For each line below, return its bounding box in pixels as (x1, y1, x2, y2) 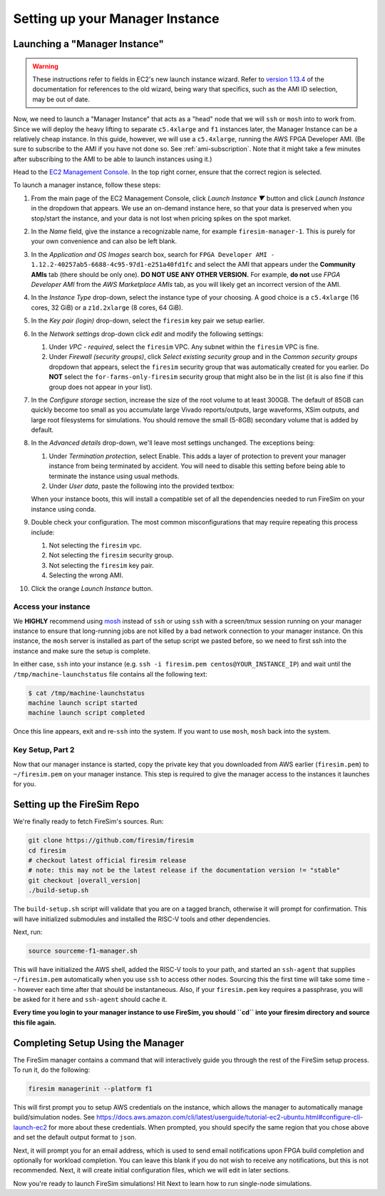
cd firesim (28, 846, 66, 854)
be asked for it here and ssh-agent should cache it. (13, 995, 168, 1004)
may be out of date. (32, 95, 91, 103)
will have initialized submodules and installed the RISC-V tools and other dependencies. (13, 914, 271, 923)
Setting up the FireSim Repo (13, 799, 140, 811)
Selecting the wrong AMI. (48, 571, 124, 579)
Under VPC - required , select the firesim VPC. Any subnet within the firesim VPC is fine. (48, 343, 319, 351)
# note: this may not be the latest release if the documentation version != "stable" (28, 866, 341, 874)
